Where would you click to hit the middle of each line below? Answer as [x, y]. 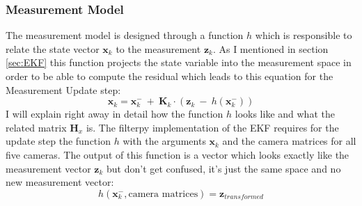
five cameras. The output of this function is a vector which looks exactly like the [178, 154]
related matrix [36, 127]
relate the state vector [53, 48]
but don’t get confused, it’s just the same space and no [224, 168]
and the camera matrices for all [289, 141]
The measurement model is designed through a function [125, 35]
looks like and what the [285, 114]
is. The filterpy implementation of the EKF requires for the [212, 127]
